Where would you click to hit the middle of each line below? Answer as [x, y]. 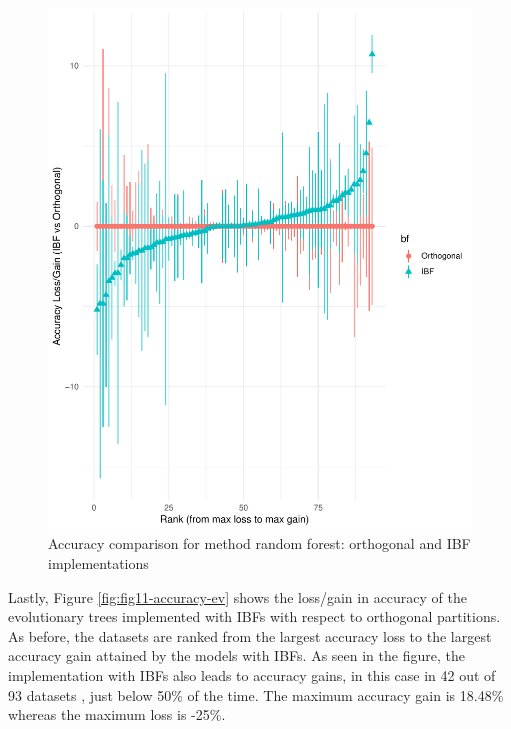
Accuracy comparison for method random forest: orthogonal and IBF [259, 543]
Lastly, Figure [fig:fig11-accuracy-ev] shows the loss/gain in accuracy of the [238, 596]
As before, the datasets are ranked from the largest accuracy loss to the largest [250, 635]
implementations [98, 563]
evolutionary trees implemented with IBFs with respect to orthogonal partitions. [254, 616]
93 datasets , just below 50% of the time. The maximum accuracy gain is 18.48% [256, 694]
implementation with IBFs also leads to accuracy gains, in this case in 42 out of [252, 675]
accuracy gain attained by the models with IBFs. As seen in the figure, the [236, 655]
